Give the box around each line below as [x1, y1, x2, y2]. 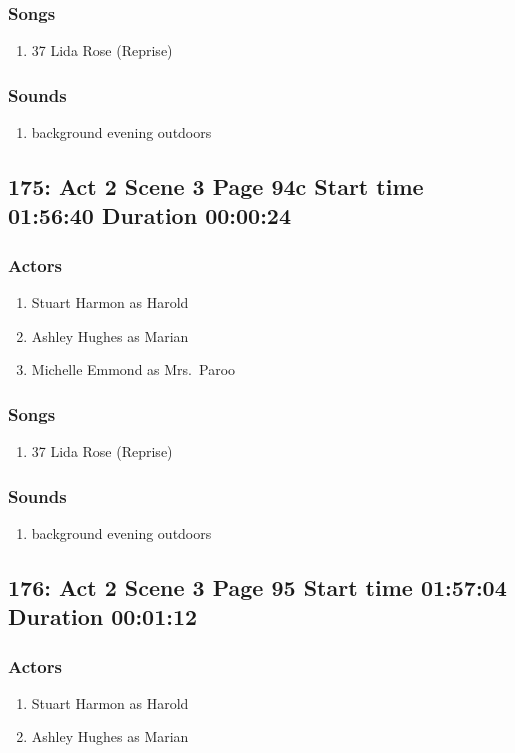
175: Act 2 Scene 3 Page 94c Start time [8, 171, 424, 202]
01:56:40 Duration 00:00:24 [8, 200, 291, 231]
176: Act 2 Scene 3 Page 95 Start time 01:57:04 [8, 571, 507, 602]
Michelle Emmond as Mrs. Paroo [31, 359, 236, 380]
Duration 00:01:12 [8, 601, 198, 632]
